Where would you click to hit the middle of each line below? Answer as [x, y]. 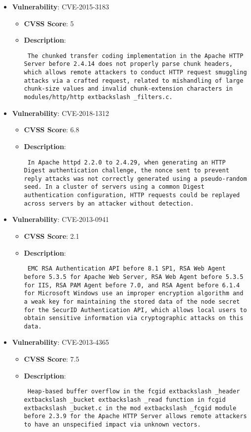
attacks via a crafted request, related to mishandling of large [134, 81]
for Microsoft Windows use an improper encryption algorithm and [134, 294]
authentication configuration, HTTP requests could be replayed [132, 195]
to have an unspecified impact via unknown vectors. [112, 424]
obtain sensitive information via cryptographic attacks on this [134, 318]
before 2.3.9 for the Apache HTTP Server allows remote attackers [135, 416]
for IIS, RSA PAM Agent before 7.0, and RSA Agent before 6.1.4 [132, 285]
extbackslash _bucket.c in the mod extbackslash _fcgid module [130, 408]
